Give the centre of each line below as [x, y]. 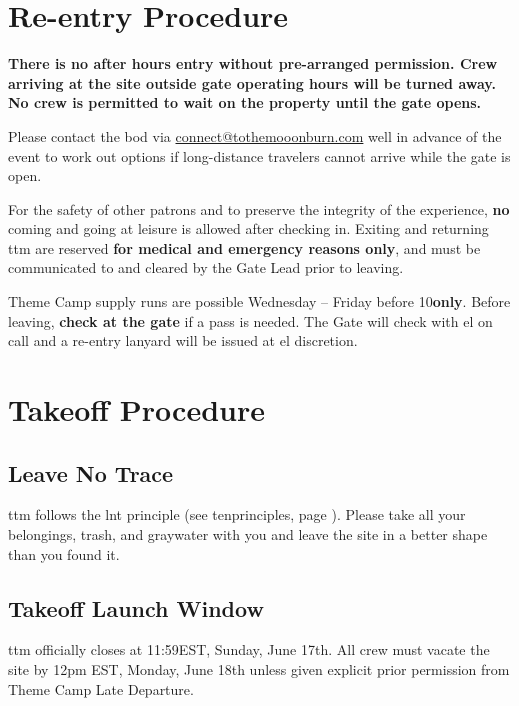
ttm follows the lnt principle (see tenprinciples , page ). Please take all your [237, 514]
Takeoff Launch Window [136, 607]
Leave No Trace [91, 472]
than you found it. [64, 553]
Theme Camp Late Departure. [101, 688]
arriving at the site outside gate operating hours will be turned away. [252, 82]
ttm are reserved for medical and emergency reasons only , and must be [244, 247]
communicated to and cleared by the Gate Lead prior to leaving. [206, 267]
